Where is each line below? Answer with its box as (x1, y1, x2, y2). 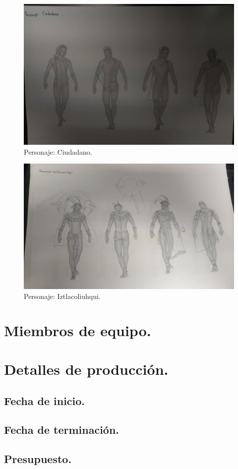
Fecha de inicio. (4, 393, 85, 408)
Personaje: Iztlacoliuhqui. (24, 291, 101, 301)
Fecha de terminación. (4, 422, 119, 437)
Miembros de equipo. (4, 320, 151, 340)
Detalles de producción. (4, 358, 169, 379)
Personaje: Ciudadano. (24, 146, 92, 157)
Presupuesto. (4, 451, 72, 467)
